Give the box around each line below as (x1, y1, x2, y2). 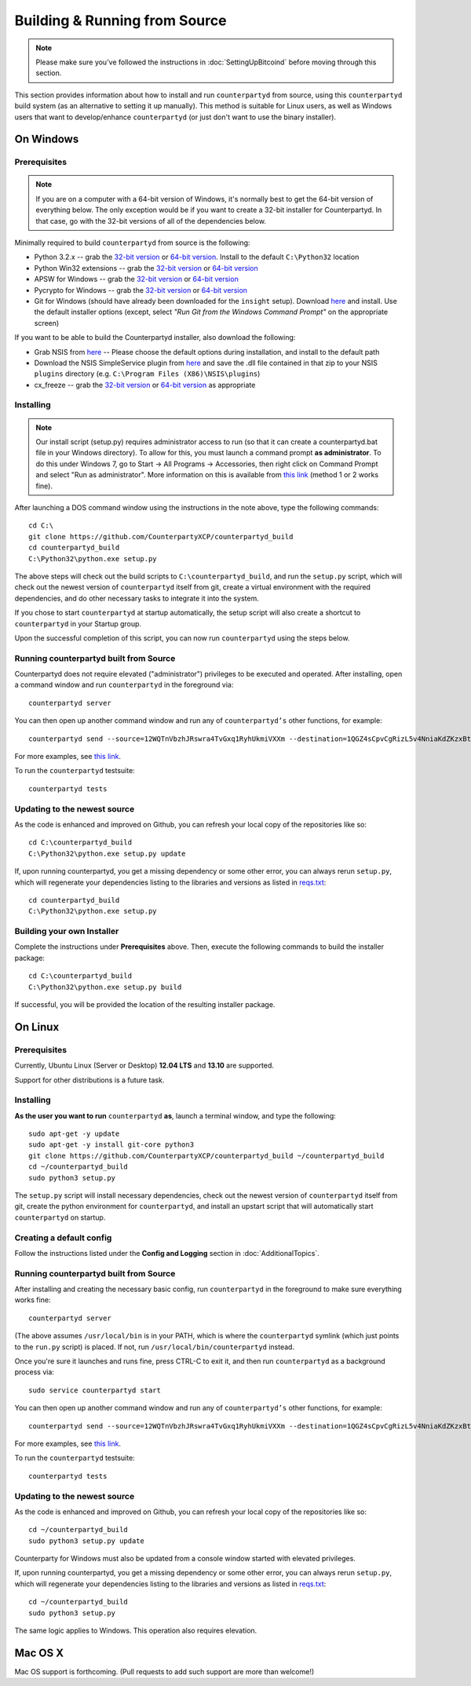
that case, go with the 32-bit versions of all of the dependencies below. (35, 216, 267, 225)
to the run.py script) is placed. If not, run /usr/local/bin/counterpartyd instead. (14, 1342, 294, 1352)
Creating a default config (14, 1232, 112, 1243)
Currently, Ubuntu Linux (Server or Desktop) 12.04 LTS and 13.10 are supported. (14, 1060, 274, 1071)
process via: (14, 1367, 55, 1377)
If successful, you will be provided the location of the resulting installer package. (14, 999, 276, 1009)
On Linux (14, 1020, 60, 1034)
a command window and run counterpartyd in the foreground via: (14, 680, 234, 690)
